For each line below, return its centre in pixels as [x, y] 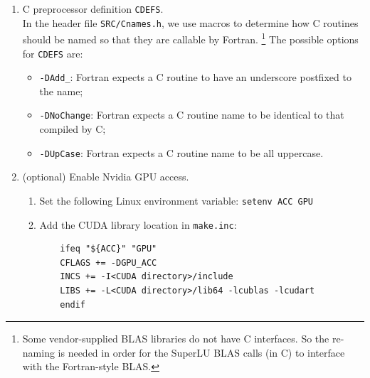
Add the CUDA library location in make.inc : [138, 224]
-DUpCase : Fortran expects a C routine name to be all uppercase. [181, 152]
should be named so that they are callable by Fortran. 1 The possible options [190, 38]
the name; [61, 91]
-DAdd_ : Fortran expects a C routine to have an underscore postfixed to [195, 77]
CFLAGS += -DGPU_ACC [109, 263]
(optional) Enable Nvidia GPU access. [106, 177]
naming [38, 352]
